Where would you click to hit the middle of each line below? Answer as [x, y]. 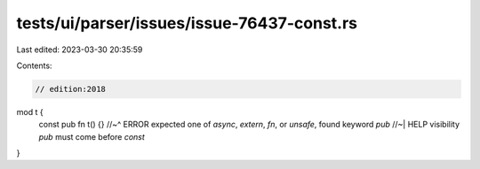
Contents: [34, 65]
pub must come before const [92, 136]
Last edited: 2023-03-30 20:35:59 [80, 50]
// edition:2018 [71, 89]
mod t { [30, 111]
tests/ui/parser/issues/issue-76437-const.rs [187, 23]
